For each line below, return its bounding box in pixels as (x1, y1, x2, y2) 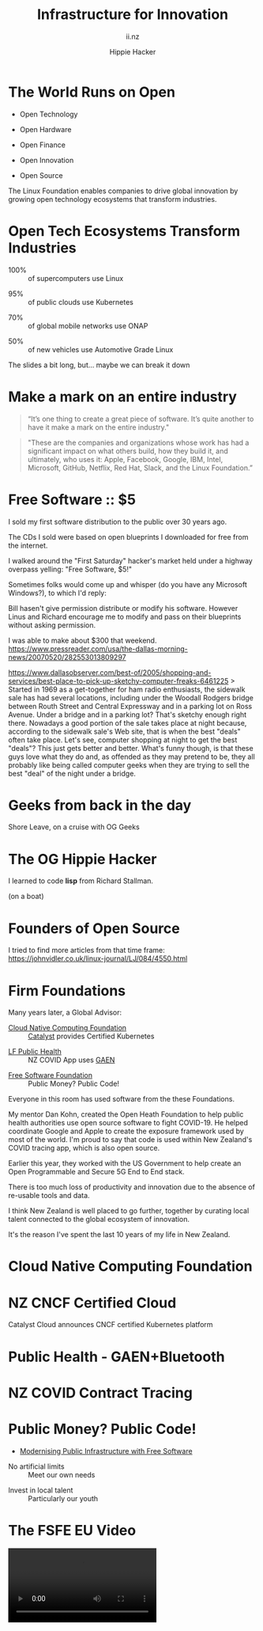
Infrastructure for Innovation (36, 6, 229, 24)
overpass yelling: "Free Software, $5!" (8, 564, 133, 574)
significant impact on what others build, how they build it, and (27, 446, 228, 456)
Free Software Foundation (8, 1071, 93, 1080)
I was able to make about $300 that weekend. (8, 635, 157, 645)
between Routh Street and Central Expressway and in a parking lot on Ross (8, 701, 253, 711)
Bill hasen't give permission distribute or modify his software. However (8, 603, 239, 613)
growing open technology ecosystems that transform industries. (8, 194, 217, 203)
